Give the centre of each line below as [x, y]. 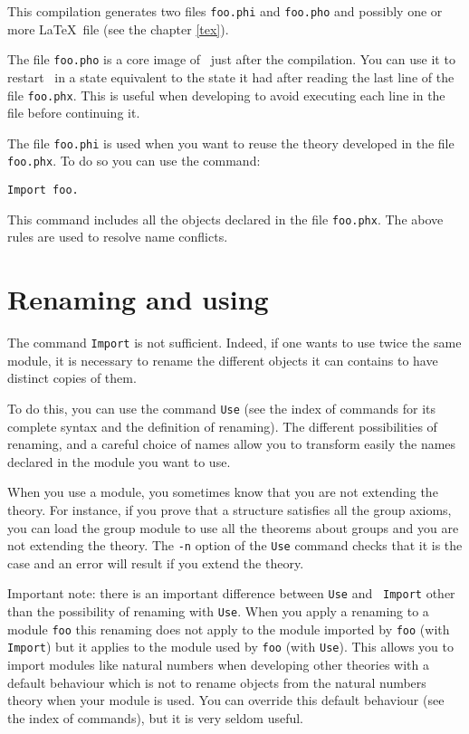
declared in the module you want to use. [119, 461]
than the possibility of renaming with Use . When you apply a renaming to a [218, 611]
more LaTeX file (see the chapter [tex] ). [118, 29]
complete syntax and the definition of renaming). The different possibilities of [222, 426]
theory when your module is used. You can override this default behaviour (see [226, 700]
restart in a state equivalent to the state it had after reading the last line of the [231, 76]
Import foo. [43, 191]
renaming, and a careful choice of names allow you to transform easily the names [232, 444]
